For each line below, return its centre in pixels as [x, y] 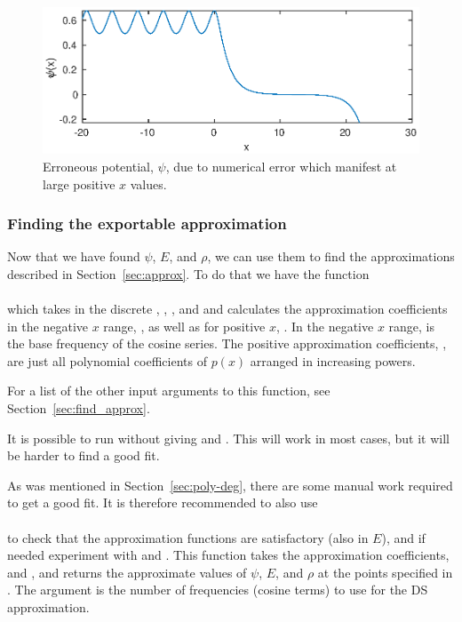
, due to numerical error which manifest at [281, 166]
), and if [403, 537]
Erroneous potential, [98, 166]
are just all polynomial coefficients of [107, 360]
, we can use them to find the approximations [331, 256]
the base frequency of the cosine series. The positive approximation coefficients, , [227, 343]
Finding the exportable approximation [147, 223]
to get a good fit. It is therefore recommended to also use [163, 502]
